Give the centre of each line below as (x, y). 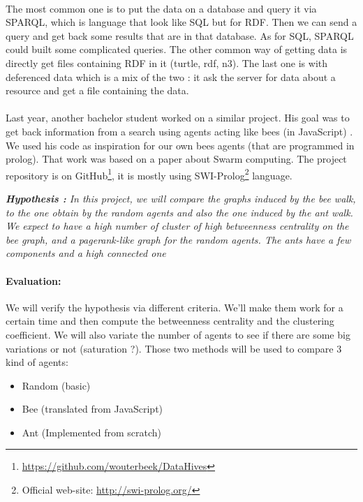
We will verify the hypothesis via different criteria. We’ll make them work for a (175, 307)
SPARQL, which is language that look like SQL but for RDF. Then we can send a (181, 22)
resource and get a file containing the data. (97, 90)
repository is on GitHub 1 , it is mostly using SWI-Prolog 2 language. (149, 174)
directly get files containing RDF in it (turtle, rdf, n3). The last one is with (167, 62)
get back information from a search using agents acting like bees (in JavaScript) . (179, 131)
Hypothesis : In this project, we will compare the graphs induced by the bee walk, (181, 198)
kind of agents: (37, 362)
